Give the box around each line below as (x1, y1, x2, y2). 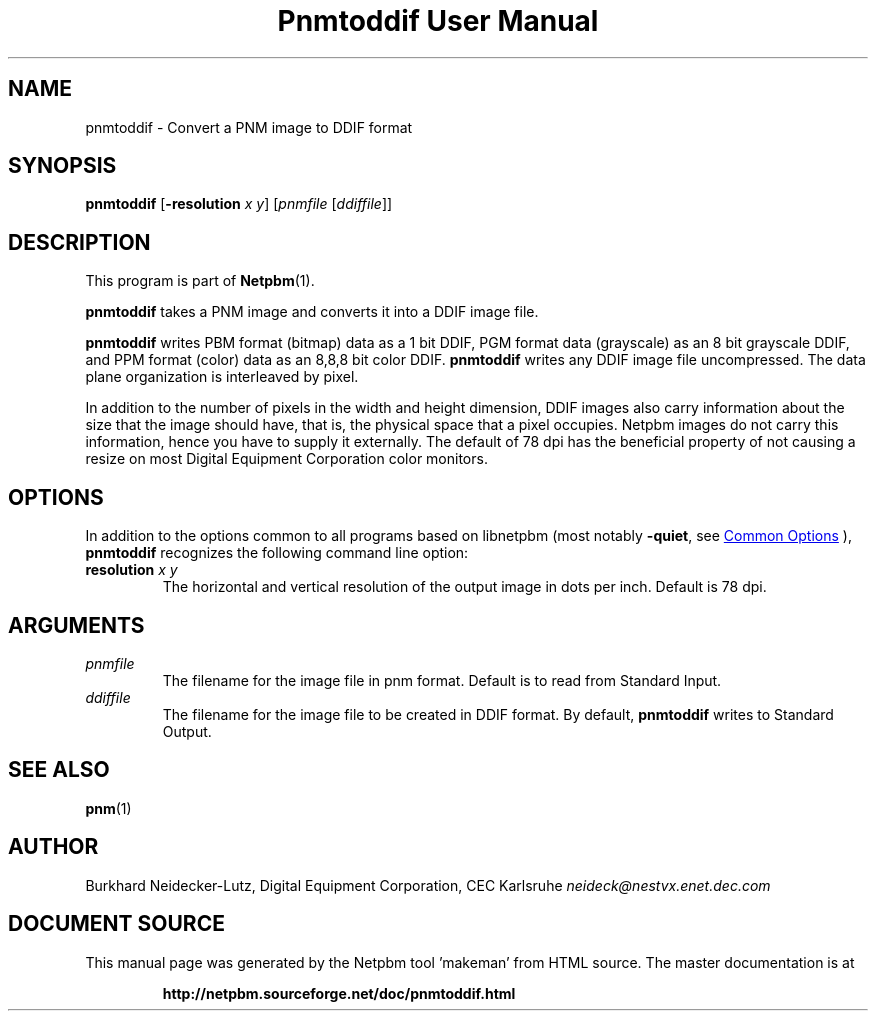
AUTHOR (8, 834, 99, 860)
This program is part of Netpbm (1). (85, 272, 315, 290)
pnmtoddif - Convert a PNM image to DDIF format (85, 118, 413, 136)
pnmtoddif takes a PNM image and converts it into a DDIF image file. (85, 303, 539, 321)
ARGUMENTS (8, 612, 145, 638)
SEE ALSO (8, 757, 110, 783)
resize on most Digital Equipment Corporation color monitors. (85, 450, 488, 468)
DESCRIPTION (8, 229, 151, 255)
